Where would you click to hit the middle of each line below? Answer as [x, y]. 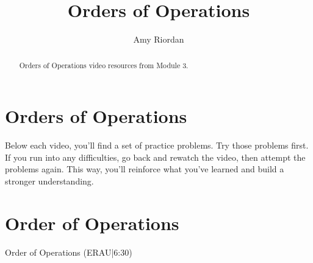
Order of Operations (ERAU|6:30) [69, 252]
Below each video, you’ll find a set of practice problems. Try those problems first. [157, 145]
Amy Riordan [159, 39]
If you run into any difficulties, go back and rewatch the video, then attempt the [155, 157]
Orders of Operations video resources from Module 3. [104, 65]
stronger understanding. [49, 181]
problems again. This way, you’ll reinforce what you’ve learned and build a [145, 169]
